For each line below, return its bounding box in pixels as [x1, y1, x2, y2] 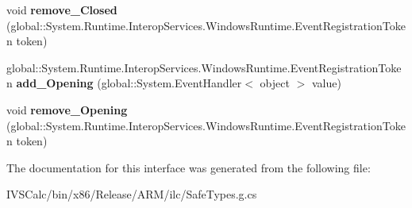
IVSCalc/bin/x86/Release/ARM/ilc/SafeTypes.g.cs [6, 186, 257, 202]
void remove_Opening [6, 101, 128, 117]
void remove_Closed [6, 2, 117, 17]
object [260, 75, 290, 91]
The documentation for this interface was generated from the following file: [6, 159, 371, 175]
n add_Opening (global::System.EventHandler [6, 75, 242, 91]
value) [311, 75, 341, 91]
